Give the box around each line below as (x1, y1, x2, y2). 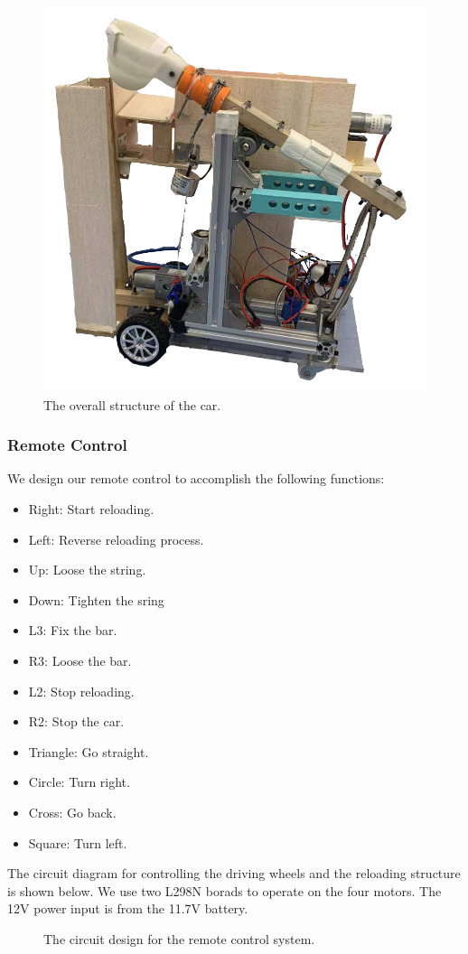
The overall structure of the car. (43, 395, 221, 414)
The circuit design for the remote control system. (43, 929, 315, 948)
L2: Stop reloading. (28, 681, 135, 700)
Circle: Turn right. (28, 772, 130, 791)
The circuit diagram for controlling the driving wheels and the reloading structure (7, 864, 461, 883)
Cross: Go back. (28, 802, 117, 821)
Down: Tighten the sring (28, 590, 164, 609)
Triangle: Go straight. (28, 742, 149, 761)
